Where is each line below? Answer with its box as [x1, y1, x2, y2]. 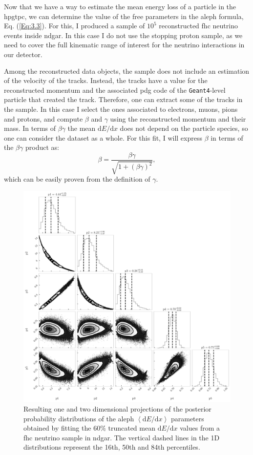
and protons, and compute [4, 113, 83, 124]
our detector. [4, 49, 42, 59]
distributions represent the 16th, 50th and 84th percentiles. [23, 442, 200, 452]
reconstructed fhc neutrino [159, 21, 238, 31]
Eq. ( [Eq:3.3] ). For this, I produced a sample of [4, 21, 145, 31]
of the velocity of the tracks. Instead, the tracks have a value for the [4, 75, 208, 85]
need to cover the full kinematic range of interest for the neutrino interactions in [4, 40, 245, 50]
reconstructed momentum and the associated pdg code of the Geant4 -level [4, 84, 226, 95]
